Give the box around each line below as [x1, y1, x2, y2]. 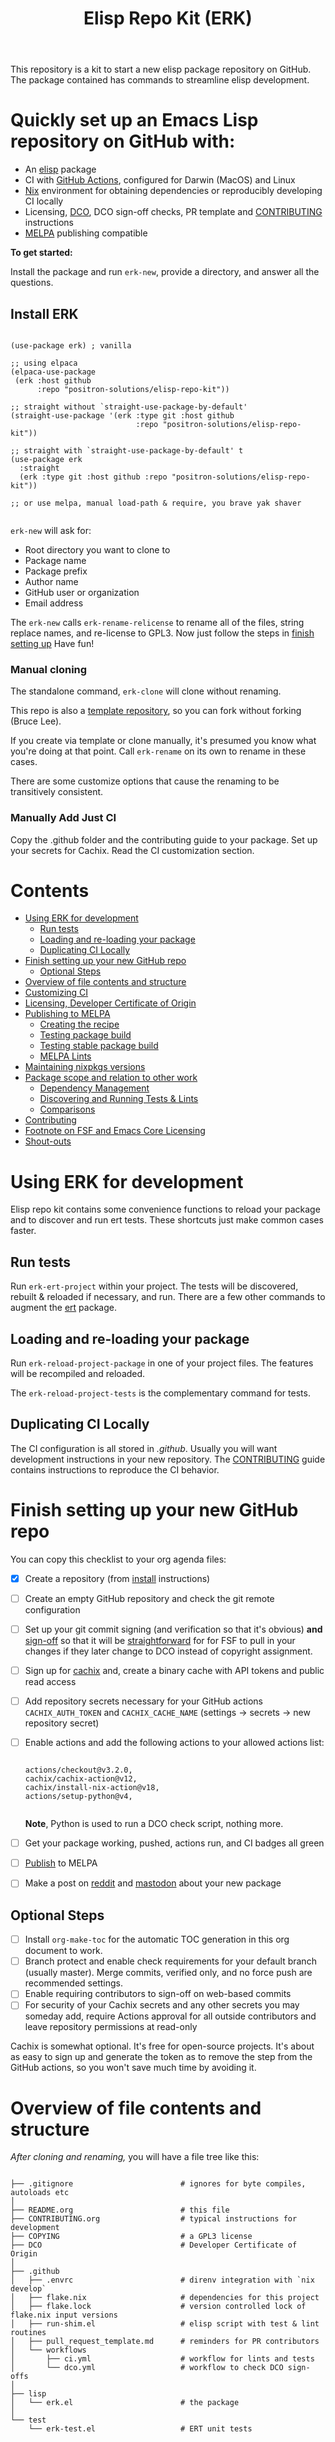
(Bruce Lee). [10, 715, 62, 727]
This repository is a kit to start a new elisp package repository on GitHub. [10, 63, 312, 76]
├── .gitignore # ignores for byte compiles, [10, 2179, 307, 2189]
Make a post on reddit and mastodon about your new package [24, 1877, 282, 1889]
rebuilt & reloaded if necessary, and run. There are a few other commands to [10, 1291, 326, 1303]
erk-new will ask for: [10, 524, 92, 536]
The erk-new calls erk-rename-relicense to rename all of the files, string [10, 616, 305, 628]
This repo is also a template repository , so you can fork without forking [10, 705, 302, 717]
